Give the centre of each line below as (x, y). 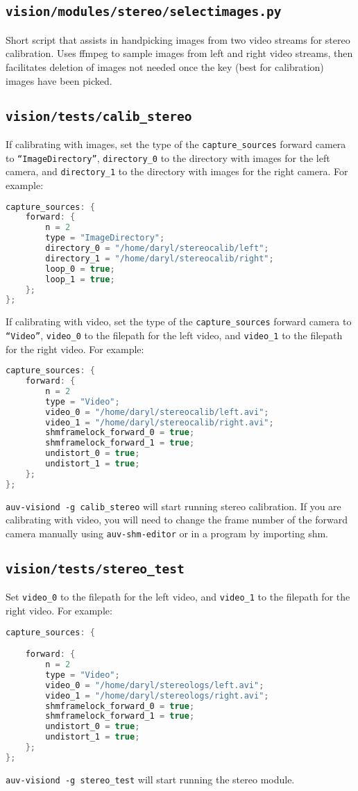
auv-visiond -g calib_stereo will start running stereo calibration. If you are (173, 506)
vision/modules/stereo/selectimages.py (144, 12)
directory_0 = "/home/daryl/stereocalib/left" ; (157, 248)
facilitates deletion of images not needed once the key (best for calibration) (165, 66)
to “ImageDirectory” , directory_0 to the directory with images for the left (168, 157)
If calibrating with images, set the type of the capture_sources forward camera (176, 144)
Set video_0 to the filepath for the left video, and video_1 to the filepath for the (178, 597)
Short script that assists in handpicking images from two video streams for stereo (178, 39)
